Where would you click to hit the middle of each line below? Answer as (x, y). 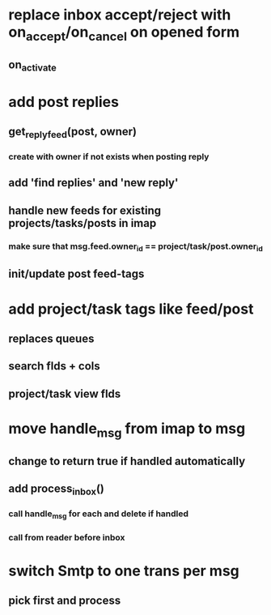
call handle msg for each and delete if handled (98, 515)
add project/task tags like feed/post (131, 309)
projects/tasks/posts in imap (83, 223)
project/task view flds (65, 393)
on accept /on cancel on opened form (124, 33)
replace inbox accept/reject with (120, 15)
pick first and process (65, 601)
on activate (32, 66)
